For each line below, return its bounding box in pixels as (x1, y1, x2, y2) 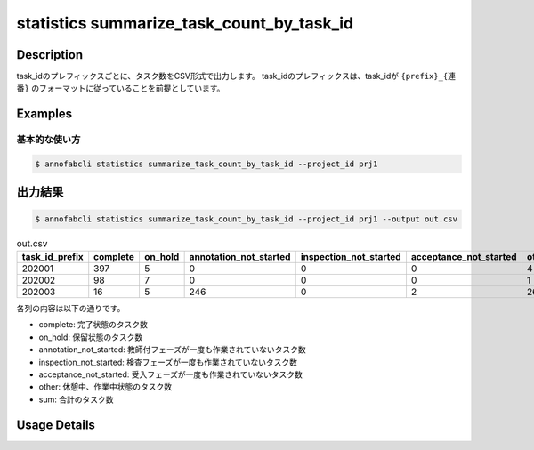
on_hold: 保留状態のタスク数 (38, 332, 143, 342)
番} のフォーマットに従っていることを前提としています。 (16, 83, 225, 93)
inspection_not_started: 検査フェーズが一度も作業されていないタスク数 (38, 357, 298, 367)
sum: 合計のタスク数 (38, 394, 114, 405)
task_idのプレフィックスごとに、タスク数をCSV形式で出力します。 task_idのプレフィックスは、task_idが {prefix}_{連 (16, 71, 457, 82)
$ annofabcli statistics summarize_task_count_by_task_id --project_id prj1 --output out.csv (35, 213, 458, 224)
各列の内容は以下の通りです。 (16, 302, 125, 313)
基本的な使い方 (16, 133, 81, 146)
